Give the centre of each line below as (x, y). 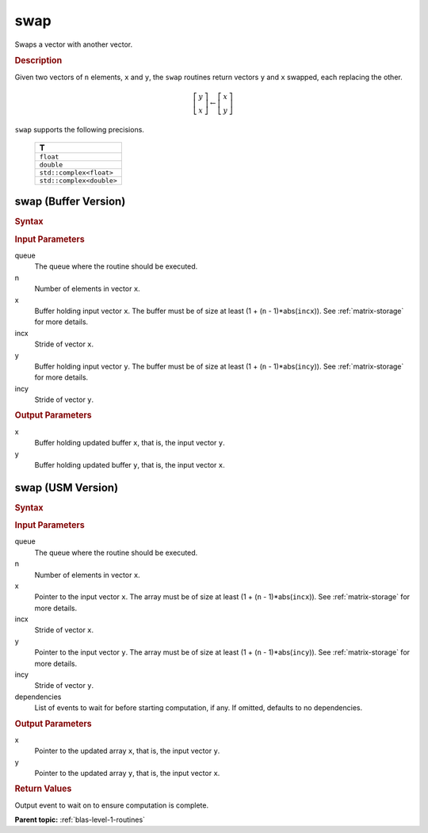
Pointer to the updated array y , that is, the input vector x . (127, 774)
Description (38, 61)
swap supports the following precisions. (79, 129)
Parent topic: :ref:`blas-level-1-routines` (80, 820)
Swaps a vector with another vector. (74, 44)
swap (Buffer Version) (70, 202)
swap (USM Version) (67, 487)
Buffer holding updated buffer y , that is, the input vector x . (130, 464)
